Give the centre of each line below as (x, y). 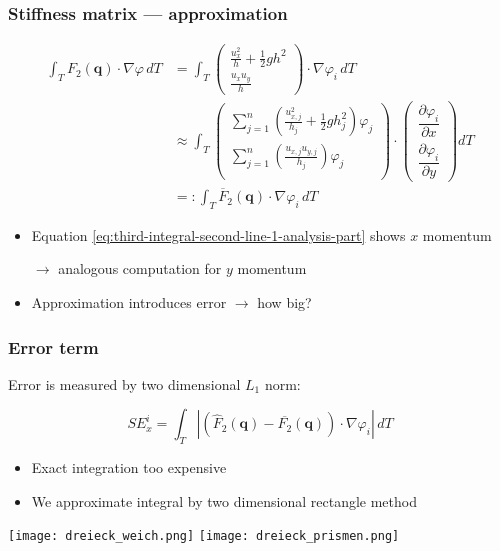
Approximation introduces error (129, 302)
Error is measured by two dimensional (124, 383)
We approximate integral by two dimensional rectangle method (224, 500)
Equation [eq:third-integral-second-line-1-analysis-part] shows (218, 234)
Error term (53, 346)
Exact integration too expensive (129, 467)
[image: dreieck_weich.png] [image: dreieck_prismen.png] (204, 536)
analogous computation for (140, 268)
